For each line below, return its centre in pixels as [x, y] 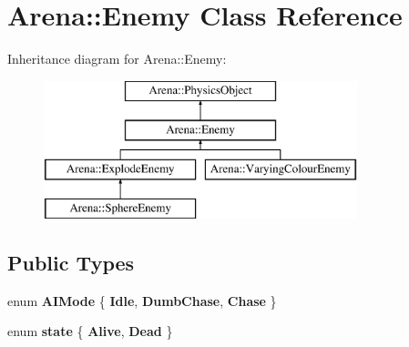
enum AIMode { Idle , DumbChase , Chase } [142, 300]
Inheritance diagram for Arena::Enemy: [117, 59]
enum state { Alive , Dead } [90, 331]
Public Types [71, 262]
